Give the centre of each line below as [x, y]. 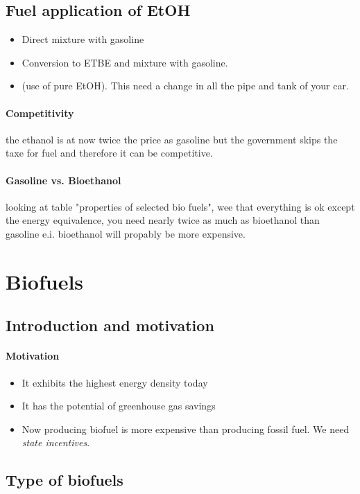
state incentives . [56, 442]
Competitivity [40, 113]
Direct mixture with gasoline [83, 39]
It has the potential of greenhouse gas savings [119, 406]
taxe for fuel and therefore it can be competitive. [109, 153]
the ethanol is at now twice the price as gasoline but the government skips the [172, 139]
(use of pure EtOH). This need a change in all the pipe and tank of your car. [185, 86]
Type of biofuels [65, 480]
